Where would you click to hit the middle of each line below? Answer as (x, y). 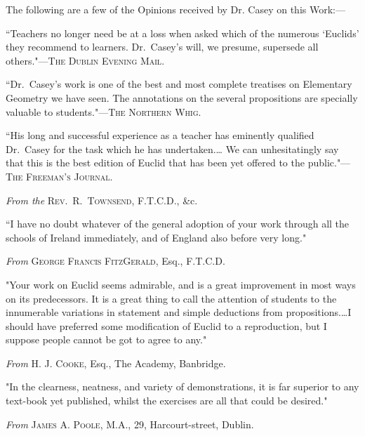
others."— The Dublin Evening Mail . (85, 60)
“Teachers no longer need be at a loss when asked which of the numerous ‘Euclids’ (182, 33)
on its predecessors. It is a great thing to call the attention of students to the (171, 298)
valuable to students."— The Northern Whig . (104, 111)
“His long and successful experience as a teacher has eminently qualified (160, 135)
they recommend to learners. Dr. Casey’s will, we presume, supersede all (162, 47)
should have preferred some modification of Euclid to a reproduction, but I (166, 325)
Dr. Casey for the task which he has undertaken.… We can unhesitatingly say (172, 148)
